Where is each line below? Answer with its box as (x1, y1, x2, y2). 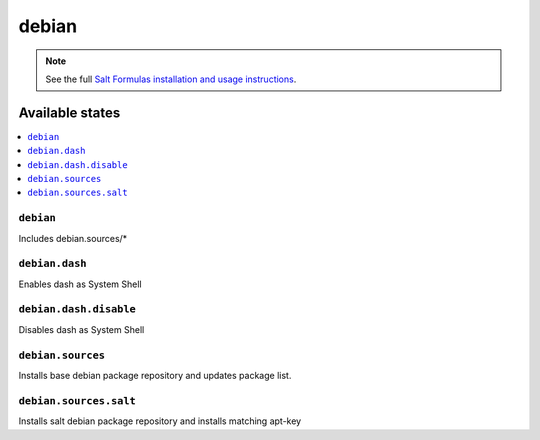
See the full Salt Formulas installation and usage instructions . (45, 73, 297, 85)
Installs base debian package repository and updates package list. (18, 369, 292, 381)
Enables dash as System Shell (18, 278, 142, 290)
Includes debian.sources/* (18, 232, 128, 244)
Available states (18, 104, 121, 121)
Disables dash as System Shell (18, 323, 145, 335)
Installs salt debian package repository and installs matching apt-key (18, 415, 302, 427)
